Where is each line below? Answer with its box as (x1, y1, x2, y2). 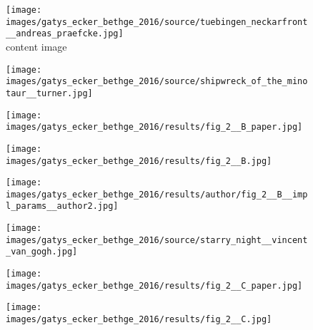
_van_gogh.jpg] (6, 247, 78, 257)
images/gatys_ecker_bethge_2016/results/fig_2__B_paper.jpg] (6, 122, 303, 133)
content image (6, 38, 67, 53)
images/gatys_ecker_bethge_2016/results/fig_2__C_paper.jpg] (6, 280, 303, 291)
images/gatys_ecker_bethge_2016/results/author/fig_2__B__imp (6, 189, 308, 200)
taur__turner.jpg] (6, 88, 93, 98)
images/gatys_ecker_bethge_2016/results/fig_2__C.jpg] (6, 314, 272, 325)
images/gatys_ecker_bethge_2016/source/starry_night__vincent (6, 234, 308, 245)
